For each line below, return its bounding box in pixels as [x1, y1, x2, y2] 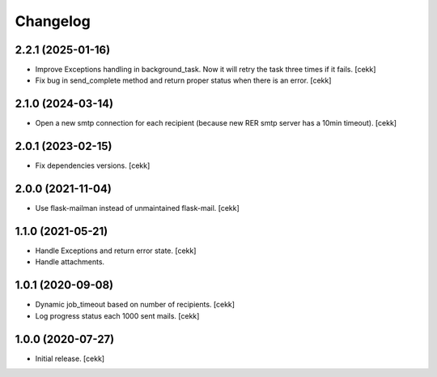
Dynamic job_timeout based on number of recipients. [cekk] [35, 300, 235, 310]
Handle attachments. [35, 257, 105, 267]
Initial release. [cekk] [35, 353, 105, 363]
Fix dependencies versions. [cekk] [35, 161, 151, 170]
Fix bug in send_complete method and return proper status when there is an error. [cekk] [35, 75, 332, 85]
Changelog [15, 12, 91, 30]
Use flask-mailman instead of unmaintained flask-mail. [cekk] [35, 203, 240, 213]
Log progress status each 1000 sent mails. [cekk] [35, 311, 200, 320]
